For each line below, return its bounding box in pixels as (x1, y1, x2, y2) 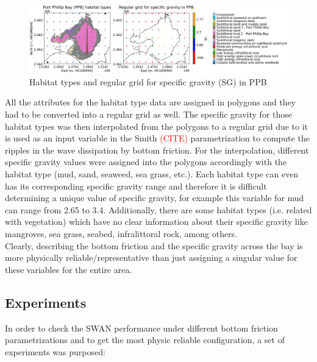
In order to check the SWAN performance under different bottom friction (5, 321, 278, 334)
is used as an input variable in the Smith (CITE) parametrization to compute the (5, 132, 310, 144)
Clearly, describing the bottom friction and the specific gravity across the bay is (5, 239, 303, 252)
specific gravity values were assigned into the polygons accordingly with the (5, 155, 287, 168)
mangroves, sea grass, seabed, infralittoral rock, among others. (5, 227, 238, 240)
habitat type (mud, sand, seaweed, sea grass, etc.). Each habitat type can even (5, 167, 299, 180)
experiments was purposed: (5, 345, 105, 358)
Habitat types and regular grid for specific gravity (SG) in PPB (29, 75, 267, 88)
